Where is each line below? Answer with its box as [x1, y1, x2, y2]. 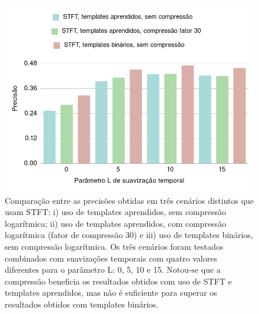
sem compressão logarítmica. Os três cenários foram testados [5, 240, 224, 252]
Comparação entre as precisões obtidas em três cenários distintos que [5, 194, 254, 206]
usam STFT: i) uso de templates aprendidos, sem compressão [5, 206, 227, 218]
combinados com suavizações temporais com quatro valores [5, 252, 217, 264]
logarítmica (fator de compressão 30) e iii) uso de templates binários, [5, 229, 253, 241]
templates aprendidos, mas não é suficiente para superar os [5, 286, 217, 299]
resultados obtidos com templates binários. [5, 298, 159, 310]
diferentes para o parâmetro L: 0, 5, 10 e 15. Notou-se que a [5, 263, 221, 276]
